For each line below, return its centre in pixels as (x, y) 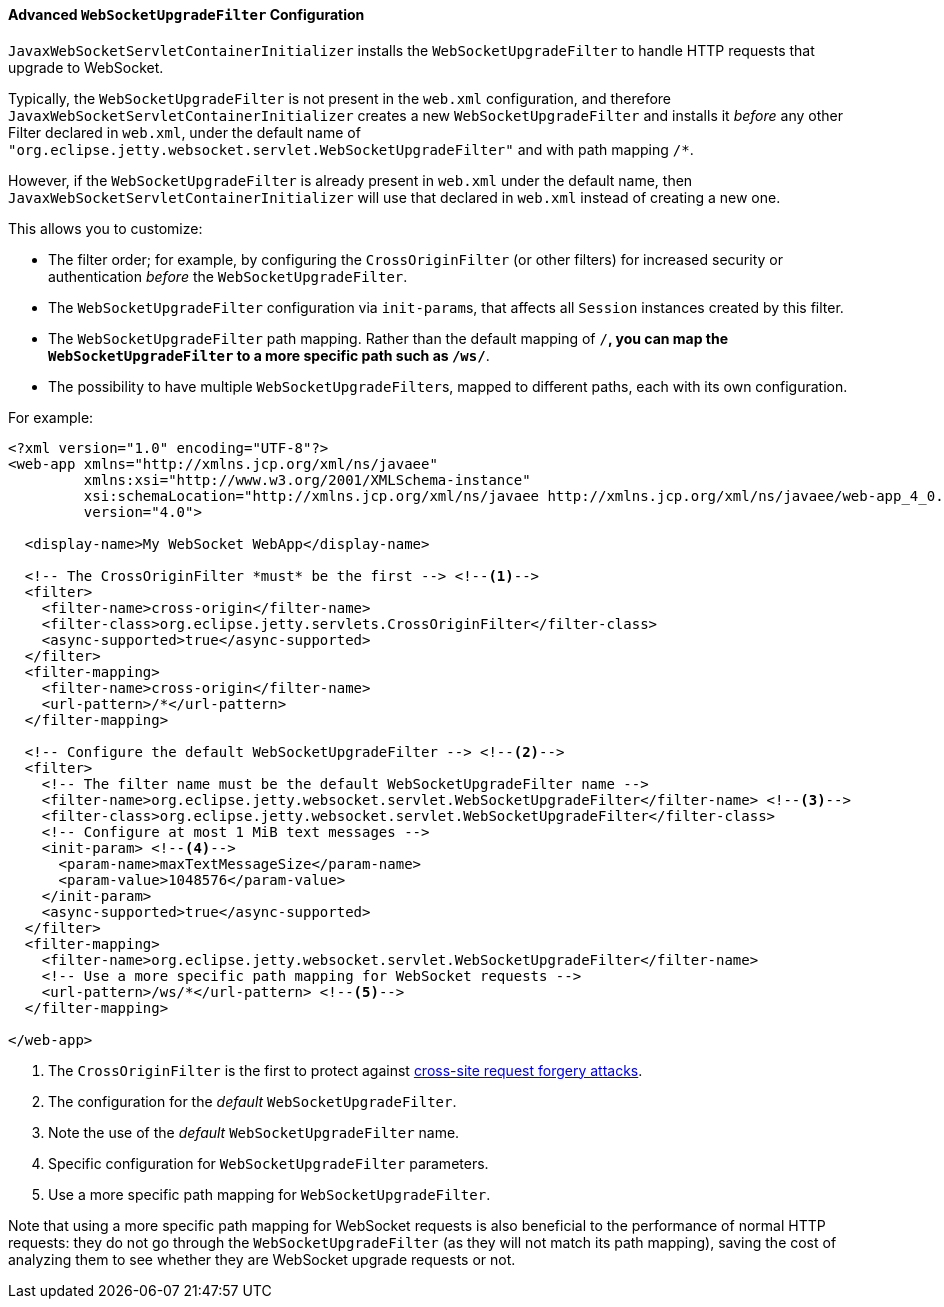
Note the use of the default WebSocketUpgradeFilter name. (254, 1132)
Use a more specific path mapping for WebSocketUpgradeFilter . (269, 1194)
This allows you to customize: (105, 228)
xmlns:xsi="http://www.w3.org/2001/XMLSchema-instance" (307, 479)
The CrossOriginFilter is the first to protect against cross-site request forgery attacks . (345, 1070)
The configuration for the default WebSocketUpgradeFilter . (252, 1101)
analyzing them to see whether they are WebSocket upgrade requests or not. (262, 1259)
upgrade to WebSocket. (86, 67)
